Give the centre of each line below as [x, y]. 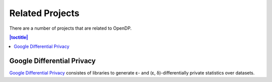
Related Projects [45, 13]
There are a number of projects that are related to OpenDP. [71, 28]
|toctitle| [19, 37]
